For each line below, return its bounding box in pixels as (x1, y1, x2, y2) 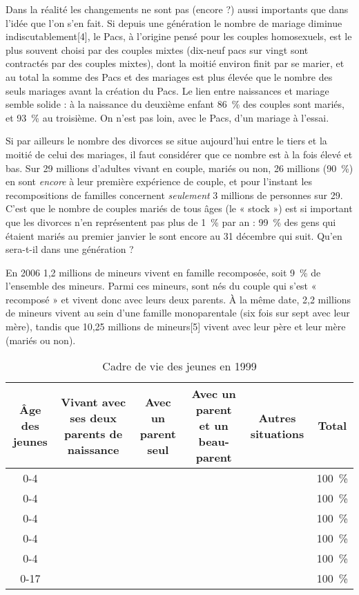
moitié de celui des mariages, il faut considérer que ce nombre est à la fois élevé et (6, 147, 353, 161)
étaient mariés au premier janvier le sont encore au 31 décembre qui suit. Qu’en (6, 228, 342, 243)
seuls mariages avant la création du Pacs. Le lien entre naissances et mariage (6, 83, 329, 97)
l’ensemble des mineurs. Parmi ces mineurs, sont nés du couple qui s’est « (6, 278, 317, 293)
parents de (64, 425, 123, 442)
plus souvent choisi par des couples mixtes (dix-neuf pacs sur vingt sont (6, 42, 309, 57)
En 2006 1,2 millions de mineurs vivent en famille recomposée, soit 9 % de (6, 265, 321, 279)
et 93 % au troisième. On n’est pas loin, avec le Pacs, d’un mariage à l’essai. (6, 110, 329, 124)
